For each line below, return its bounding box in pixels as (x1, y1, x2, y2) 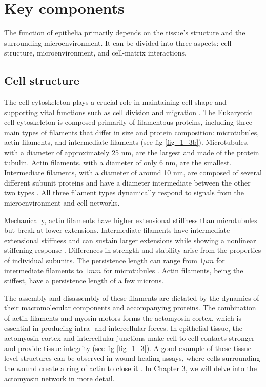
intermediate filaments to (4, 265, 83, 275)
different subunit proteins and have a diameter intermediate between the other (4, 177, 251, 188)
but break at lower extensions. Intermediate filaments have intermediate (4, 225, 230, 235)
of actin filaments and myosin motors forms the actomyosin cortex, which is (4, 312, 241, 323)
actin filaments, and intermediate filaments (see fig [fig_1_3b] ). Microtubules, (4, 137, 249, 148)
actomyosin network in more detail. (4, 373, 115, 383)
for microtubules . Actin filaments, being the (104, 265, 243, 275)
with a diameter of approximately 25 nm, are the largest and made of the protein (4, 147, 259, 158)
